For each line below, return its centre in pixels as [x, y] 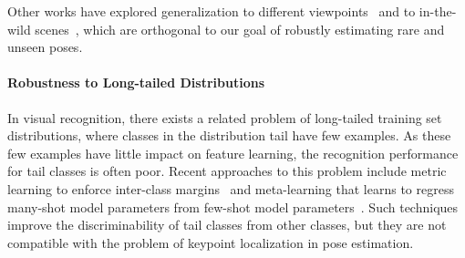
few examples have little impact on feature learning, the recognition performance [233, 153]
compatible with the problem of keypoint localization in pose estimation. [211, 242]
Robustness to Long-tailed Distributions [136, 83]
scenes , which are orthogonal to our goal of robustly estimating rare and [240, 29]
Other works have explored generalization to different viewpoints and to [212, 11]
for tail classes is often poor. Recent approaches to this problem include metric [227, 171]
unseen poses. [45, 47]
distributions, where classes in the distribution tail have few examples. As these [229, 135]
